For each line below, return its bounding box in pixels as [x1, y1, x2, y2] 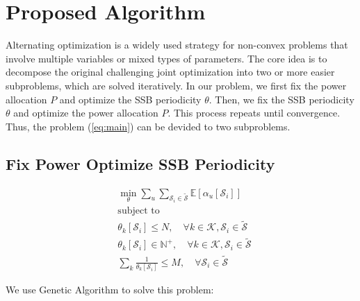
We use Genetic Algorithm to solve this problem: [6, 282, 214, 297]
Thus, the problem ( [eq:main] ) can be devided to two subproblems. [6, 119, 291, 133]
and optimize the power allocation [13, 105, 158, 120]
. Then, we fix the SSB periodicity [208, 92, 354, 106]
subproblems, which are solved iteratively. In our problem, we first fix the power [6, 78, 347, 92]
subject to [117, 205, 160, 216]
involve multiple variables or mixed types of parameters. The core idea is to [6, 51, 327, 65]
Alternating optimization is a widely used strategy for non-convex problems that [6, 37, 348, 52]
